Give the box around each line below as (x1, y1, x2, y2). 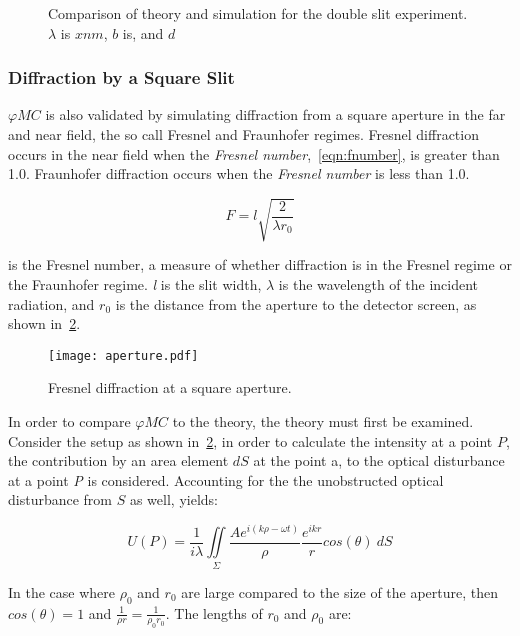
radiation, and (8, 293, 95, 314)
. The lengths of (165, 602, 263, 623)
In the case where (8, 581, 116, 602)
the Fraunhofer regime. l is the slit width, (8, 273, 262, 294)
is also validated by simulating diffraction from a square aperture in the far (45, 104, 506, 125)
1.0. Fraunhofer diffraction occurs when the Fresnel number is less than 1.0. (8, 163, 470, 184)
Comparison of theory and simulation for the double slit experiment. (48, 3, 468, 23)
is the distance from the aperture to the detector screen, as (115, 293, 477, 314)
